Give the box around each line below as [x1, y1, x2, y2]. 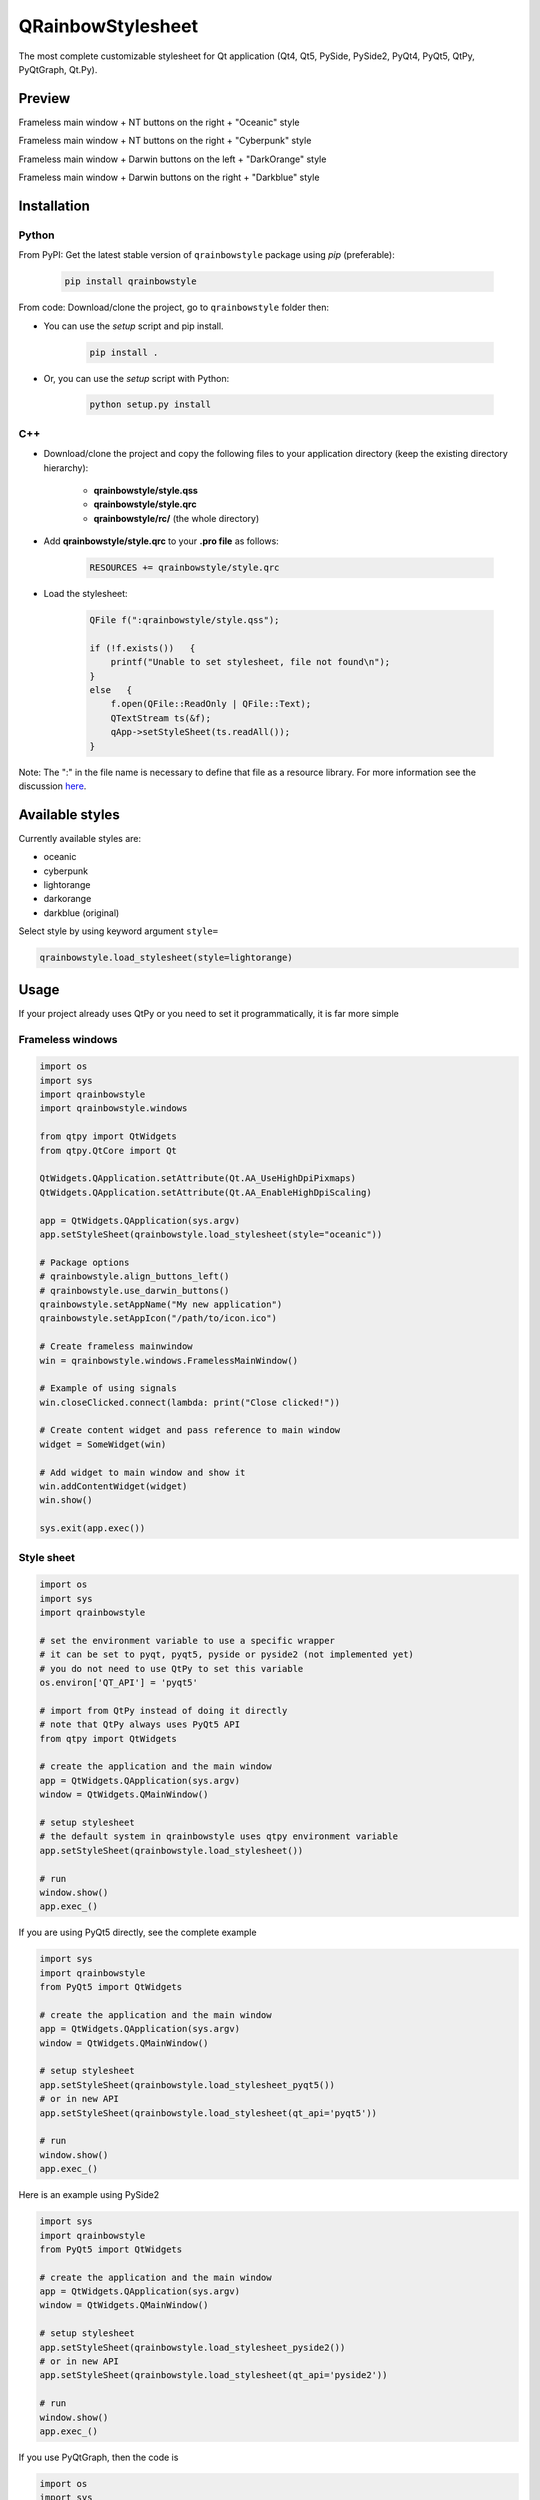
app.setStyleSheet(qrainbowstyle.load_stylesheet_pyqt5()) [39, 2079, 335, 2090]
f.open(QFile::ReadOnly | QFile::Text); [110, 698, 312, 710]
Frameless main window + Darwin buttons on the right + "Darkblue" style [18, 171, 320, 184]
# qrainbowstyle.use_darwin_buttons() [39, 1285, 230, 1296]
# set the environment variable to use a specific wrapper [39, 1635, 335, 1646]
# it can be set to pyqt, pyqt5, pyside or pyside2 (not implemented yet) [39, 1649, 415, 1660]
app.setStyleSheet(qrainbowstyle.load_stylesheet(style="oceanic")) [39, 1228, 383, 1240]
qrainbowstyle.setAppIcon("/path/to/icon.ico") [39, 1313, 277, 1324]
